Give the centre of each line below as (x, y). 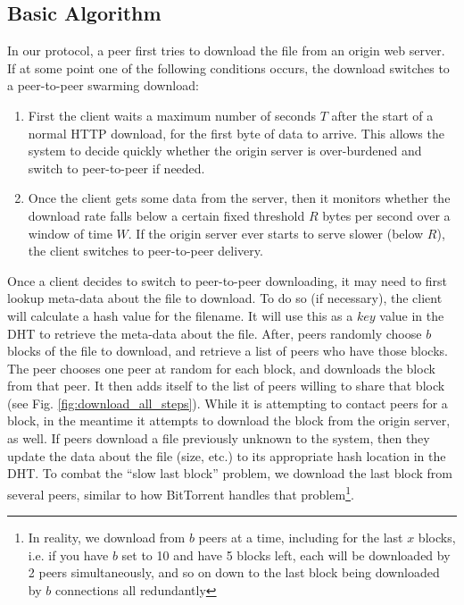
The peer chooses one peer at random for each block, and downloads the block (221, 368)
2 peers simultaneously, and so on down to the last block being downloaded (234, 572)
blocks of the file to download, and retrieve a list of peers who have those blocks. (228, 351)
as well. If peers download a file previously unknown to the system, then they (219, 438)
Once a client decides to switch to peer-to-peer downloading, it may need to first (228, 280)
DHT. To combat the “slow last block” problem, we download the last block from (230, 473)
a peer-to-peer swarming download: (103, 85)
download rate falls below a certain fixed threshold (166, 215)
